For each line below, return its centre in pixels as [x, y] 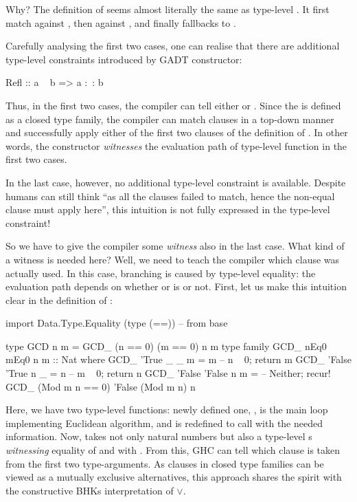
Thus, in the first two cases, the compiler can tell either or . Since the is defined [173, 105]
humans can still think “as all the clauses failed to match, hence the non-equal [170, 196]
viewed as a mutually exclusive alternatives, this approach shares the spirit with [174, 477]
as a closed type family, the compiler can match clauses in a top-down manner [170, 119]
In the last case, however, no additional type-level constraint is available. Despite [176, 182]
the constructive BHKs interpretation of [90, 490]
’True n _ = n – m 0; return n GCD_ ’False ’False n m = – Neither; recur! [168, 373]
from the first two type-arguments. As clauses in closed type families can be [165, 463]
